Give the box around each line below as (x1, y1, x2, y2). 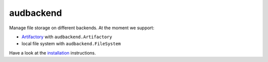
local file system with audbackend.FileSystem (21, 41, 121, 47)
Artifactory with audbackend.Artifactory (21, 34, 113, 40)
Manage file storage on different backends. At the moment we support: (9, 25, 155, 31)
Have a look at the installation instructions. (9, 50, 96, 56)
